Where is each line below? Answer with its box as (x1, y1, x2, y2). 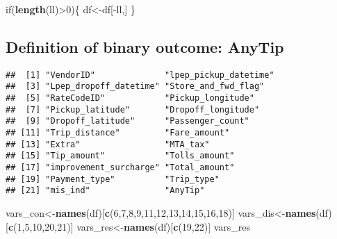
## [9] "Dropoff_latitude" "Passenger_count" (6, 116, 249, 126)
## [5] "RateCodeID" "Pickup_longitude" (6, 93, 254, 104)
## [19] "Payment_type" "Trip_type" (6, 174, 220, 184)
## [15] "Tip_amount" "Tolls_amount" (6, 151, 235, 161)
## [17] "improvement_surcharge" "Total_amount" (6, 163, 235, 173)
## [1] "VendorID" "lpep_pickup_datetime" (6, 69, 274, 80)
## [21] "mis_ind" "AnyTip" (6, 186, 205, 196)
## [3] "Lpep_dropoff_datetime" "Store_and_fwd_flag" (6, 81, 265, 92)
